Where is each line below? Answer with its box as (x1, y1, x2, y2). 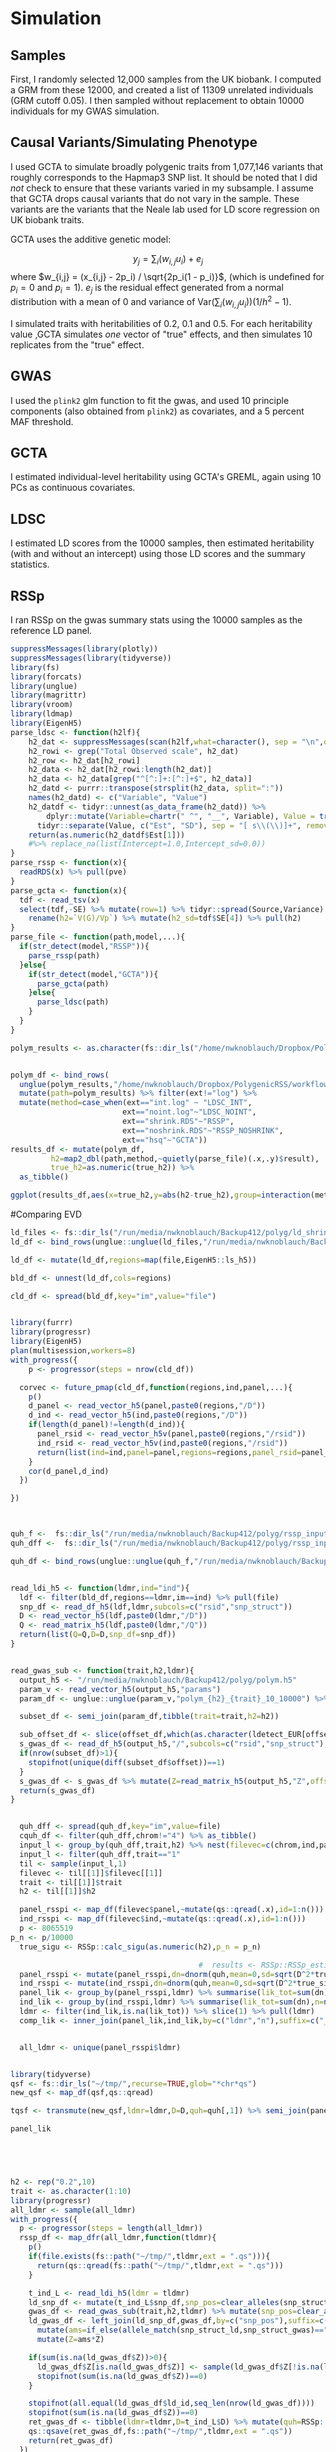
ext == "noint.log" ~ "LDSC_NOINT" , (121, 1107, 257, 1117)
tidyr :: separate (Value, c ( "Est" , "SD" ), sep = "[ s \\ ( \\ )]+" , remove (36, 820, 333, 831)
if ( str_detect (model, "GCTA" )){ (28, 969, 159, 979)
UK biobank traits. (10, 213, 85, 226)
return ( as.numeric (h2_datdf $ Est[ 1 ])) (28, 830, 186, 840)
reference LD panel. (10, 625, 93, 637)
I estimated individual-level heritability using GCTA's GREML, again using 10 (10, 471, 322, 483)
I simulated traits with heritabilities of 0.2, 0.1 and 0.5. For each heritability (10, 317, 313, 329)
